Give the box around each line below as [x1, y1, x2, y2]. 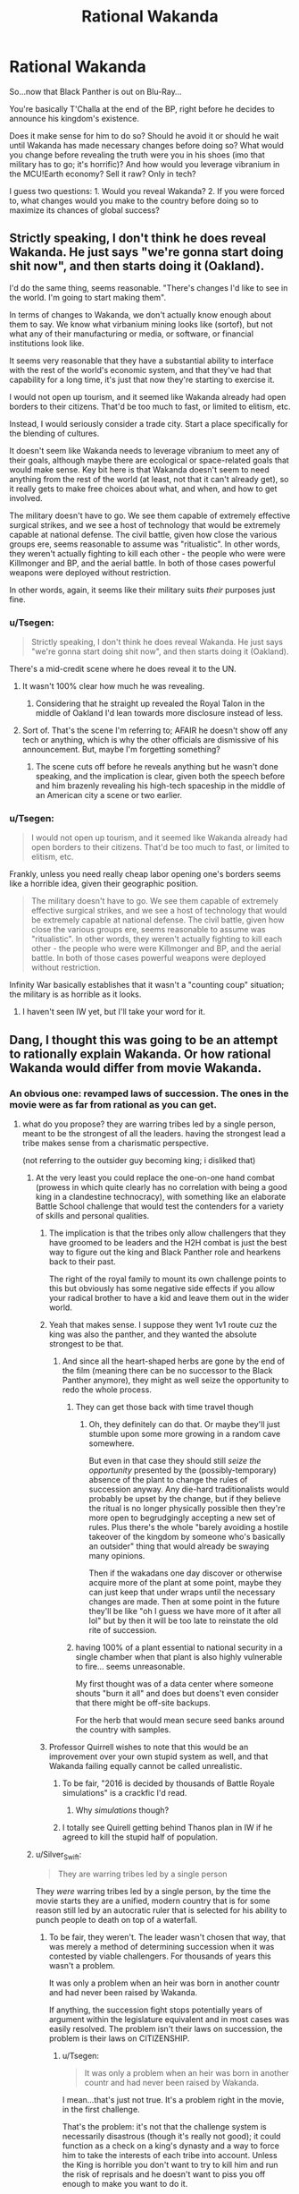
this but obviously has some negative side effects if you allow [48, 1283, 275, 1294]
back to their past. [48, 1256, 116, 1267]
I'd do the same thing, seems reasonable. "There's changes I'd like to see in [9, 282, 288, 293]
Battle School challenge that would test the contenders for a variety [35, 1201, 284, 1212]
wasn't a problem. [48, 1960, 116, 1970]
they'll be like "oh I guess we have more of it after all [88, 1606, 281, 1617]
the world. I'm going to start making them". [9, 292, 167, 302]
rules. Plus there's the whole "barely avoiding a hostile [88, 1522, 289, 1533]
